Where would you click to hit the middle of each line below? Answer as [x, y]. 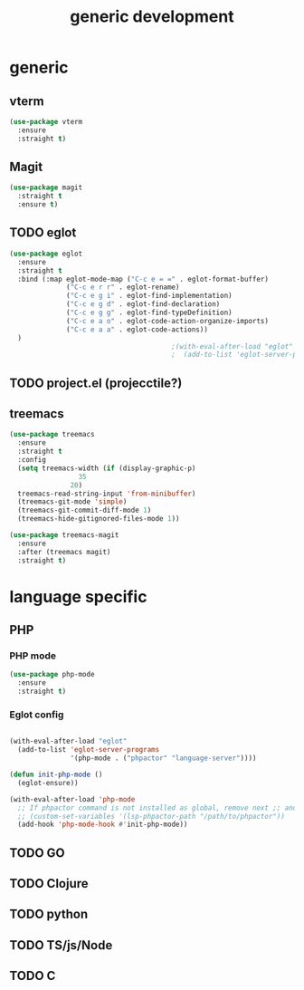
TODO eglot [43, 233]
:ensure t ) [38, 205]
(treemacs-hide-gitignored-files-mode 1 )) [99, 519]
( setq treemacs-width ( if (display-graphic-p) [107, 468]
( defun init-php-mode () [56, 774]
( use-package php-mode [52, 675]
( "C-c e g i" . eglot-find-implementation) [149, 296]
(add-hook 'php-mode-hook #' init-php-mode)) [103, 825]
